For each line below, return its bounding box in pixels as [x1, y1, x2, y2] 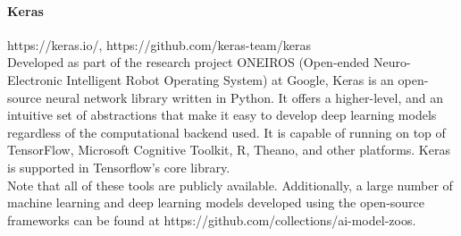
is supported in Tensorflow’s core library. [7, 157, 230, 176]
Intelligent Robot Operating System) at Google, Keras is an [66, 70, 394, 88]
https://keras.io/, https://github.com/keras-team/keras [7, 35, 312, 54]
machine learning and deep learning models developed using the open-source [7, 193, 425, 212]
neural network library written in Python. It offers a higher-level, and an [45, 88, 443, 106]
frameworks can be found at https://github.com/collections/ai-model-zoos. [7, 210, 416, 229]
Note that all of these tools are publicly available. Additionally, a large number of [7, 175, 453, 194]
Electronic [7, 70, 63, 88]
